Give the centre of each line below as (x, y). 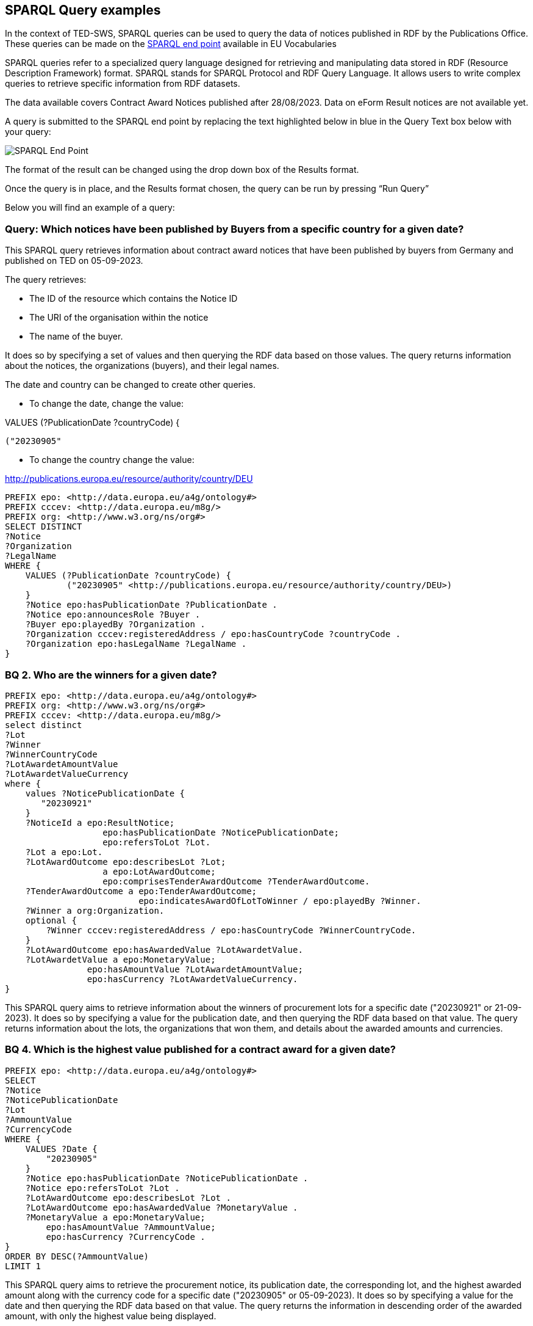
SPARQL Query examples (83, 10)
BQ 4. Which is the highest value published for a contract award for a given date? (200, 1050)
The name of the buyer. (76, 337)
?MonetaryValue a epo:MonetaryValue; (115, 1217)
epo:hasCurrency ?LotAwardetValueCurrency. (192, 979)
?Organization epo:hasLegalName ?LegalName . (136, 644)
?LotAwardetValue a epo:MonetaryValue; (120, 959)
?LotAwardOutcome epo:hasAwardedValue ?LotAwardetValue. (164, 949)
